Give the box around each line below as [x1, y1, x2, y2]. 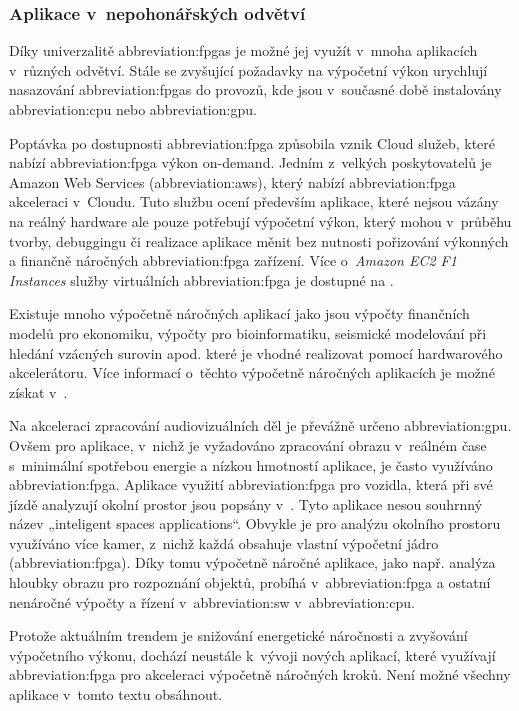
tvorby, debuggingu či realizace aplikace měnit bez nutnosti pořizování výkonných [9, 230, 509, 251]
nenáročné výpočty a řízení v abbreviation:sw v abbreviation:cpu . [9, 591, 415, 612]
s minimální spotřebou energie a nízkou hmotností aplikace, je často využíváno [9, 454, 493, 475]
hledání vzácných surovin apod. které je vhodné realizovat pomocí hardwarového [9, 342, 503, 363]
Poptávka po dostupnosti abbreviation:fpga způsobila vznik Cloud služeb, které [9, 132, 496, 153]
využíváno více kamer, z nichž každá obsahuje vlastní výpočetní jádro [9, 532, 439, 553]
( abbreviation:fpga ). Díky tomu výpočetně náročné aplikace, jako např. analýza [9, 552, 496, 573]
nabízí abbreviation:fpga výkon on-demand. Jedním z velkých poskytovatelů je [9, 152, 492, 173]
